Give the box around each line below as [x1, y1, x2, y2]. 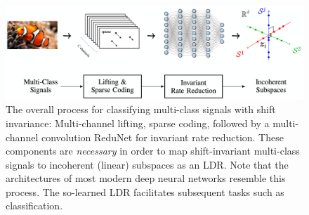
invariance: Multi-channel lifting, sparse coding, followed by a [6, 115, 270, 130]
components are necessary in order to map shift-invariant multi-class [6, 143, 300, 158]
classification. [6, 198, 63, 213]
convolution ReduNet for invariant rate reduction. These [41, 129, 284, 144]
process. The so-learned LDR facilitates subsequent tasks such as [6, 184, 284, 199]
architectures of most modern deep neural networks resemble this [6, 171, 286, 185]
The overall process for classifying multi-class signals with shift [6, 102, 276, 117]
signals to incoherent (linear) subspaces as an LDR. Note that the [6, 157, 289, 171]
